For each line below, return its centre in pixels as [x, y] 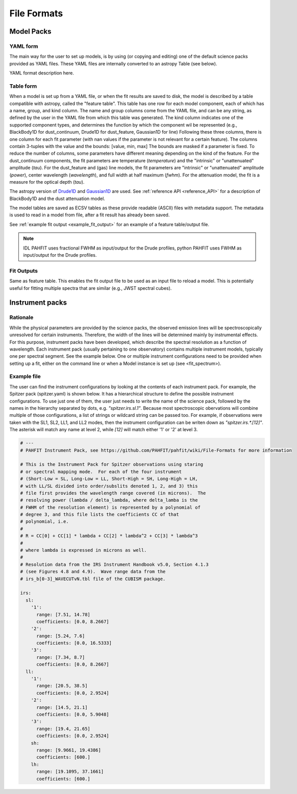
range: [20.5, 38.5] [62, 686]
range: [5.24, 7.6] [61, 636]
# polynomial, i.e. [44, 522]
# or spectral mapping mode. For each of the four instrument [101, 472]
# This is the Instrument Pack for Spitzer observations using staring [112, 465]
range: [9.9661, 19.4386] [69, 750]
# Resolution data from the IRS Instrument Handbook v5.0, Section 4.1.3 [114, 564]
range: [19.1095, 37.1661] [70, 772]
